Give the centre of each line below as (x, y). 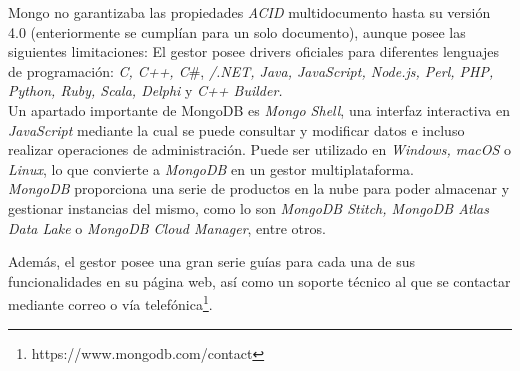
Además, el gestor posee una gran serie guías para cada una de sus (212, 261)
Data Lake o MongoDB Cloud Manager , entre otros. (167, 227)
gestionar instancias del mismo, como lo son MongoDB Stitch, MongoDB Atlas (248, 207)
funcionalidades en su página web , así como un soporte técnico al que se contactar (259, 280)
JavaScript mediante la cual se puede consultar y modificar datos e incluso (236, 129)
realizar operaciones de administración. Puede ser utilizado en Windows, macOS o (260, 149)
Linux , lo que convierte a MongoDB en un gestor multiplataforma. (211, 168)
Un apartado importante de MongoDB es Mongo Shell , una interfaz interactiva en (259, 109)
